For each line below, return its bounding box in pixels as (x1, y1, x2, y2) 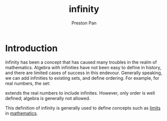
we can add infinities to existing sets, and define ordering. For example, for (5, 75, 159, 81)
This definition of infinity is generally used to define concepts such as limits (5, 105, 161, 111)
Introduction (5, 42, 58, 54)
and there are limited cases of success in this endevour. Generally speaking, (5, 70, 162, 76)
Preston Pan (71, 20, 96, 26)
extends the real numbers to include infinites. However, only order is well (5, 90, 155, 96)
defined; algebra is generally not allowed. (5, 95, 90, 101)
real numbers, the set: (5, 80, 50, 86)
